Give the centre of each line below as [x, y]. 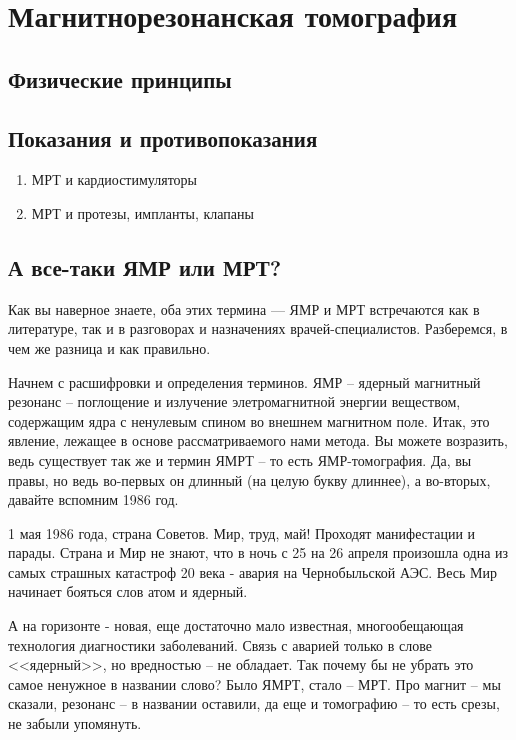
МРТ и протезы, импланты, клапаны [142, 212]
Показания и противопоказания [163, 137]
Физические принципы [120, 78]
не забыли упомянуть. [75, 723]
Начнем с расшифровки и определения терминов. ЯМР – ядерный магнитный [244, 381]
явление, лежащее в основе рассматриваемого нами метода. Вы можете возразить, [258, 440]
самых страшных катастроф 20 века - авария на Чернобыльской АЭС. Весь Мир [252, 571]
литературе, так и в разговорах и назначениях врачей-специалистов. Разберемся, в [258, 328]
